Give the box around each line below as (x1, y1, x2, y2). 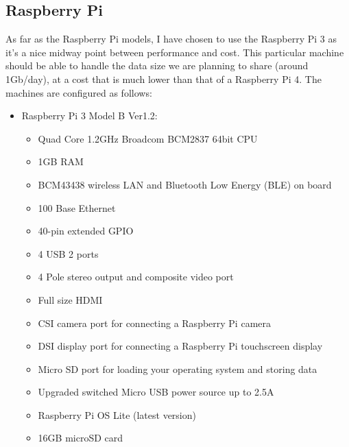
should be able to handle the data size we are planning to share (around (5, 58, 309, 73)
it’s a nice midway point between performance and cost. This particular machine (5, 45, 344, 59)
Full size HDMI (38, 292, 103, 306)
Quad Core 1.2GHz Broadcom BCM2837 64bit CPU (38, 131, 258, 145)
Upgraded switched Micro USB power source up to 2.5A (38, 385, 274, 399)
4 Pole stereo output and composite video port (38, 269, 234, 284)
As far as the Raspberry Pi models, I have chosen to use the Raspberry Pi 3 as (5, 32, 337, 46)
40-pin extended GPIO (38, 223, 134, 238)
